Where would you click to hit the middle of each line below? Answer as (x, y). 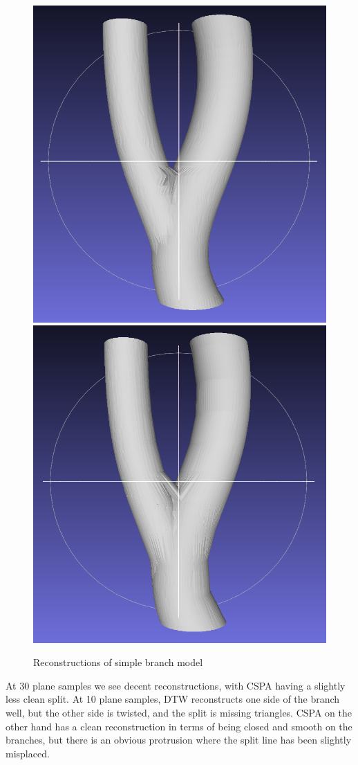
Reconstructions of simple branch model (118, 662)
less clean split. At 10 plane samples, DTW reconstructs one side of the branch (173, 699)
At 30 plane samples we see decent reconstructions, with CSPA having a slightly (176, 685)
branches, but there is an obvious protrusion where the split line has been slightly (179, 740)
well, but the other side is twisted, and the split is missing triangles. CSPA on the (179, 712)
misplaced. (28, 753)
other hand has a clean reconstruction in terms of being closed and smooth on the (179, 726)
